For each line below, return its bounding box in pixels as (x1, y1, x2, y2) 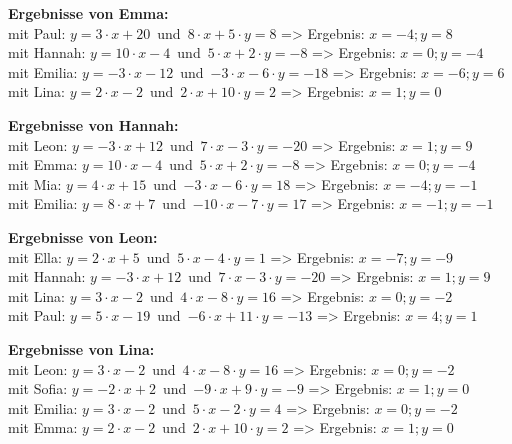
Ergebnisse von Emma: (8, 3, 169, 23)
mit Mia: (8, 173, 62, 194)
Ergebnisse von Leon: (8, 226, 158, 247)
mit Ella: (8, 246, 62, 267)
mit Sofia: (8, 378, 68, 399)
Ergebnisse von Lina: (8, 338, 155, 359)
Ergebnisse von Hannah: (8, 114, 179, 135)
